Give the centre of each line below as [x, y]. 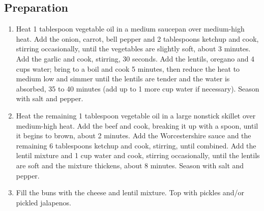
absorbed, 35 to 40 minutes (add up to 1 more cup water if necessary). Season [138, 88]
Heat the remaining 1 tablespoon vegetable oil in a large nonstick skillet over [136, 115]
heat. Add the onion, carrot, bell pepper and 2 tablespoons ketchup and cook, [137, 38]
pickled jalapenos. [44, 202]
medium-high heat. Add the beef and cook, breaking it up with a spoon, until [137, 125]
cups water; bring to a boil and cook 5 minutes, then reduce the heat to [128, 68]
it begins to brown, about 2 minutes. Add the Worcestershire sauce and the [134, 135]
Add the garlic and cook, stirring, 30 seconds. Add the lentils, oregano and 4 [135, 58]
